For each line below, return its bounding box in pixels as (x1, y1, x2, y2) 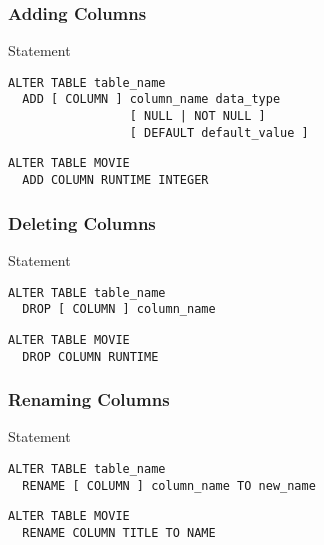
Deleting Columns (8, 210, 156, 235)
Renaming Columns (8, 387, 170, 412)
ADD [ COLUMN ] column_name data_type (22, 92, 281, 107)
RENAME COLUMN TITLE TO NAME (22, 525, 216, 540)
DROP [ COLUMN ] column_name (22, 302, 216, 317)
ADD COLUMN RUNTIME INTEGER (22, 173, 209, 188)
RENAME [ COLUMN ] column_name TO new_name (22, 478, 316, 493)
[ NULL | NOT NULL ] (129, 109, 266, 124)
